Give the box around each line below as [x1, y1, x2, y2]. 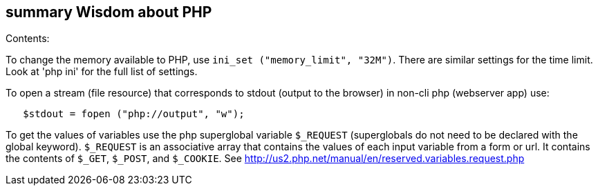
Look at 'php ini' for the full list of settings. [6, 66, 198, 78]
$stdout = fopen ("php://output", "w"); [23, 108, 245, 120]
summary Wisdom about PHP [6, 3, 212, 21]
